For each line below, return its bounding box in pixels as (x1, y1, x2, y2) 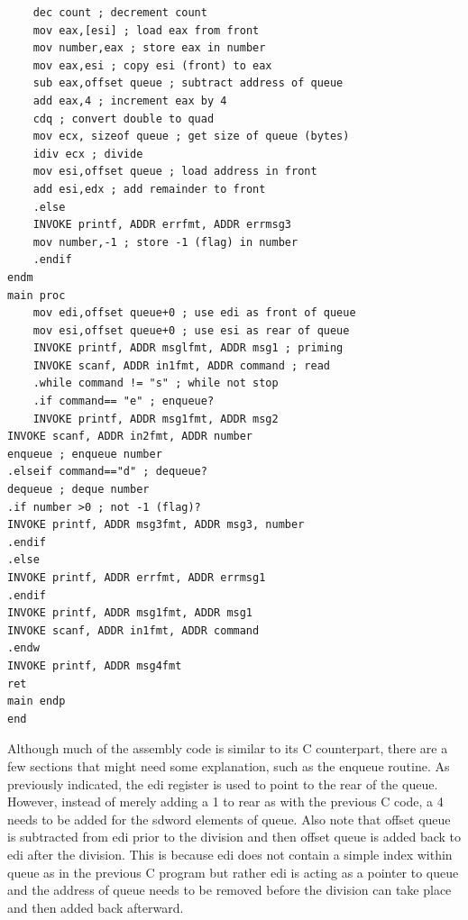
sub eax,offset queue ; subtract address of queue (32, 77, 344, 90)
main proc (7, 288, 66, 302)
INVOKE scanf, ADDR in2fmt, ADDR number (7, 430, 253, 443)
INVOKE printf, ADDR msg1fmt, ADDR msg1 (7, 606, 253, 620)
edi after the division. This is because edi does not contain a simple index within (7, 844, 453, 863)
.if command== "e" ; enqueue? (32, 395, 215, 408)
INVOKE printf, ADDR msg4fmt (7, 659, 182, 672)
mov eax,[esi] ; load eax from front (32, 23, 260, 37)
